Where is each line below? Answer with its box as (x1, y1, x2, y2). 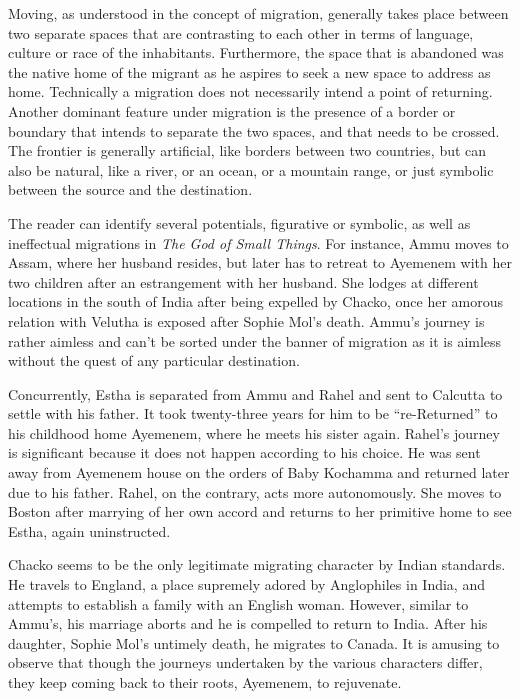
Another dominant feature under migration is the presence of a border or (8, 100, 456, 121)
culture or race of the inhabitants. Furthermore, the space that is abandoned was (8, 42, 504, 63)
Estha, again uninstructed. (8, 520, 171, 541)
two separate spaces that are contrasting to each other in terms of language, (8, 22, 474, 43)
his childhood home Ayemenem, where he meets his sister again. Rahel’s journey (8, 422, 500, 443)
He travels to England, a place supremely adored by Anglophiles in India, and (8, 574, 485, 595)
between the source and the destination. (8, 179, 253, 200)
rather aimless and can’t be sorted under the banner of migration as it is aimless (8, 330, 502, 351)
